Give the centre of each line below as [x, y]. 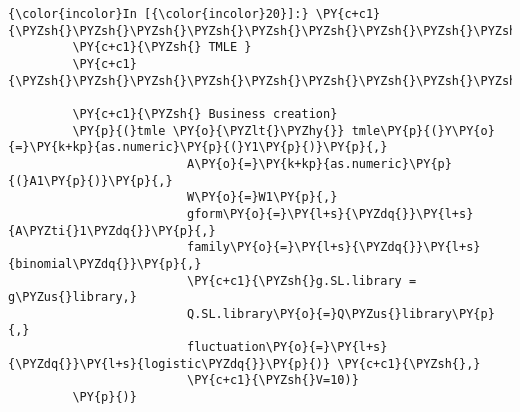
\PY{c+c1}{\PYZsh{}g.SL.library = [301, 280]
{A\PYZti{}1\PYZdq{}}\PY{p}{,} [112, 230]
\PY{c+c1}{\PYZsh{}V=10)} [272, 380]
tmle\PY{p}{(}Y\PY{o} [423, 130]
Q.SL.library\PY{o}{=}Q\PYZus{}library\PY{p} [340, 313]
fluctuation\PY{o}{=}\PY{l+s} [287, 347]
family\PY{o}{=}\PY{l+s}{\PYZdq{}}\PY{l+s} [333, 247]
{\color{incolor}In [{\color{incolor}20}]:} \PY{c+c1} [194, 14]
